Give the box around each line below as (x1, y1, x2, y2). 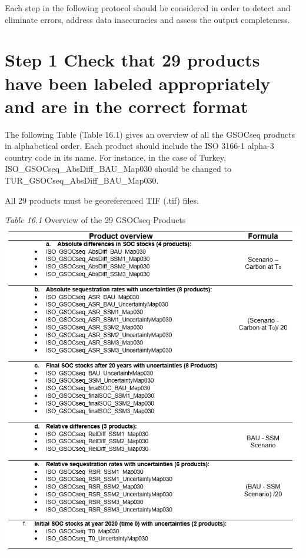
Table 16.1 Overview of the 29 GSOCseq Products (5, 214, 186, 226)
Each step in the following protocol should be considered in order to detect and (5, 2, 291, 14)
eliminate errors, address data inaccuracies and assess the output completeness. (5, 13, 290, 25)
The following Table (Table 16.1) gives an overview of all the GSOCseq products (5, 128, 295, 140)
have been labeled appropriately (5, 71, 271, 95)
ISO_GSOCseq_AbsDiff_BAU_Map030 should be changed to (5, 162, 231, 175)
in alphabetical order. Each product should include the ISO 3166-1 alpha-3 (5, 139, 274, 152)
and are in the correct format (5, 94, 248, 118)
